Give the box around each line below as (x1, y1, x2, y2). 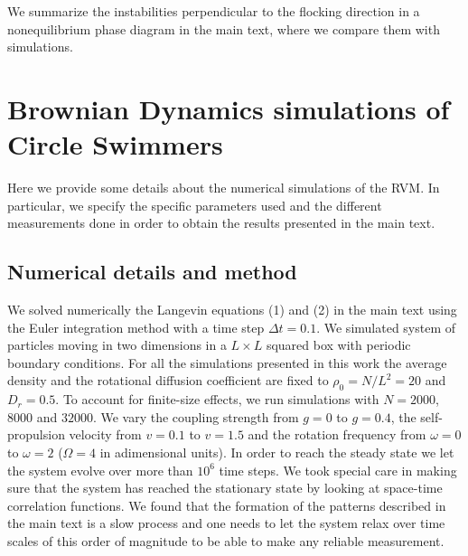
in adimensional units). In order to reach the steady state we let (99, 443, 454, 462)
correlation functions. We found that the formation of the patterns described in (7, 495, 446, 514)
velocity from (69, 425, 142, 444)
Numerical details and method (7, 258, 297, 286)
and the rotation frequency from (248, 425, 426, 444)
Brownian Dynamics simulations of (7, 90, 450, 127)
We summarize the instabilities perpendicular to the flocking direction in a (7, 2, 420, 20)
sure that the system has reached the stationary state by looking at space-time (7, 478, 443, 497)
